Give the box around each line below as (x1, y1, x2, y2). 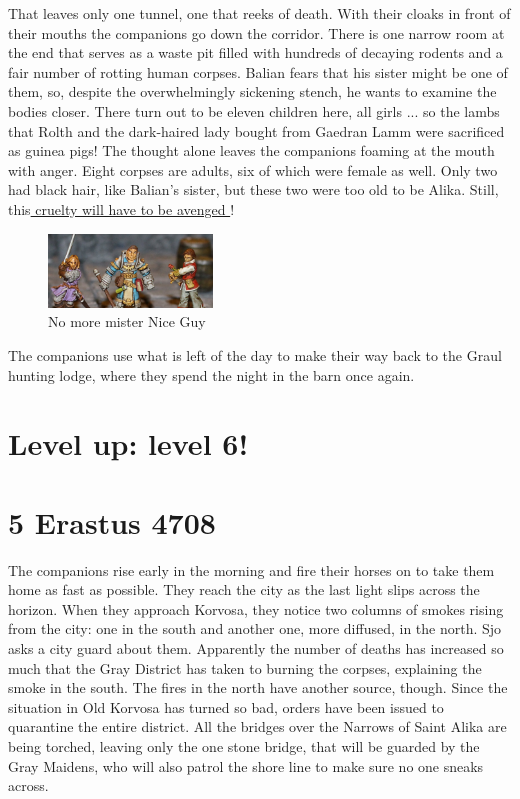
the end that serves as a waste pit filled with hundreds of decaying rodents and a (8, 42, 503, 63)
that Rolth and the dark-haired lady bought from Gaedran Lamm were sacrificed (8, 120, 505, 141)
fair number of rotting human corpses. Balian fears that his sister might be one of (8, 61, 508, 82)
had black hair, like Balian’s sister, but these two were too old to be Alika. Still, (8, 179, 499, 200)
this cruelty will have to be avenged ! (8, 198, 235, 219)
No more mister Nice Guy (48, 311, 206, 332)
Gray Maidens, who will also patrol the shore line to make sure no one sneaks (8, 755, 484, 776)
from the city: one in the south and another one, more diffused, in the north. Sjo (8, 618, 502, 639)
